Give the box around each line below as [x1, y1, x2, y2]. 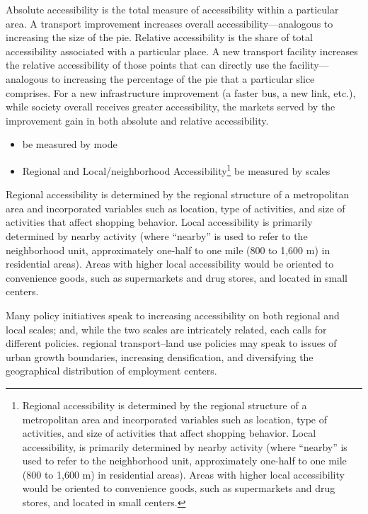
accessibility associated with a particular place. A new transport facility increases [6, 43, 358, 58]
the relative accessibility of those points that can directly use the [6, 57, 287, 72]
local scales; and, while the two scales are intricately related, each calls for [6, 321, 327, 336]
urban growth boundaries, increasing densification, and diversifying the [6, 349, 314, 364]
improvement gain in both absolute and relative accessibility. [6, 113, 269, 127]
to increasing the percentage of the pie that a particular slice [51, 71, 315, 86]
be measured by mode [22, 137, 117, 152]
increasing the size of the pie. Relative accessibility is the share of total [6, 30, 313, 45]
